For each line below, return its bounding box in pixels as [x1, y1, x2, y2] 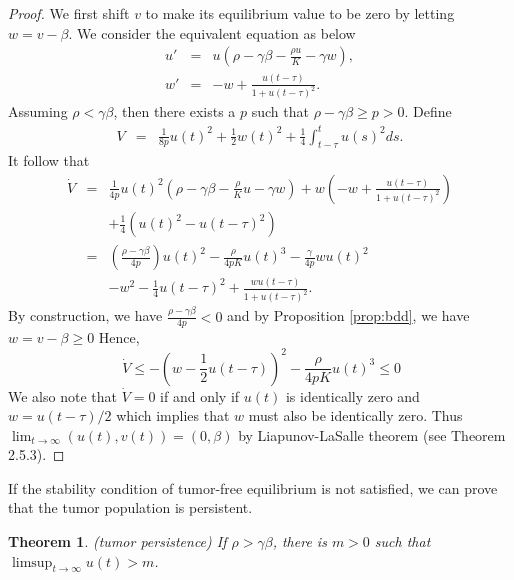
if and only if [160, 385, 240, 406]
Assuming [8, 101, 68, 122]
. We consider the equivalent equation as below [68, 22, 356, 43]
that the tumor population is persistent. [8, 497, 253, 518]
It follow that [8, 150, 90, 171]
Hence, [98, 327, 140, 348]
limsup [11, 555, 53, 570]
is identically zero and [285, 385, 420, 406]
